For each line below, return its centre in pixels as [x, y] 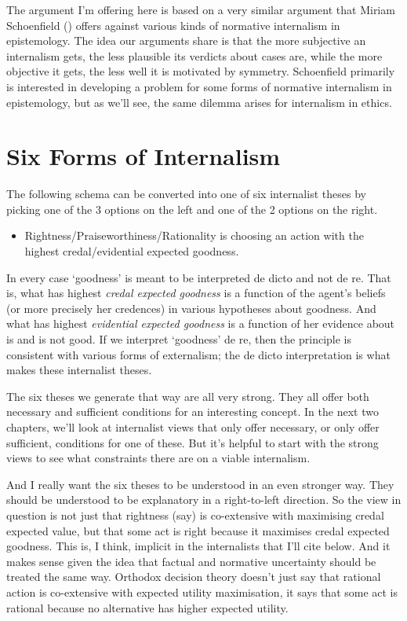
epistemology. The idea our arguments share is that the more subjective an [186, 40]
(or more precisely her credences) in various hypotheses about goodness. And [191, 308]
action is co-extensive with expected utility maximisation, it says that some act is [202, 592]
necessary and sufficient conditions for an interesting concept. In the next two [193, 412]
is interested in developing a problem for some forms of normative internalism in [199, 86]
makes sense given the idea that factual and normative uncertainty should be [191, 561]
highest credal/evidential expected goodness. [132, 251]
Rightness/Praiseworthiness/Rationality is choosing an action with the [194, 235]
